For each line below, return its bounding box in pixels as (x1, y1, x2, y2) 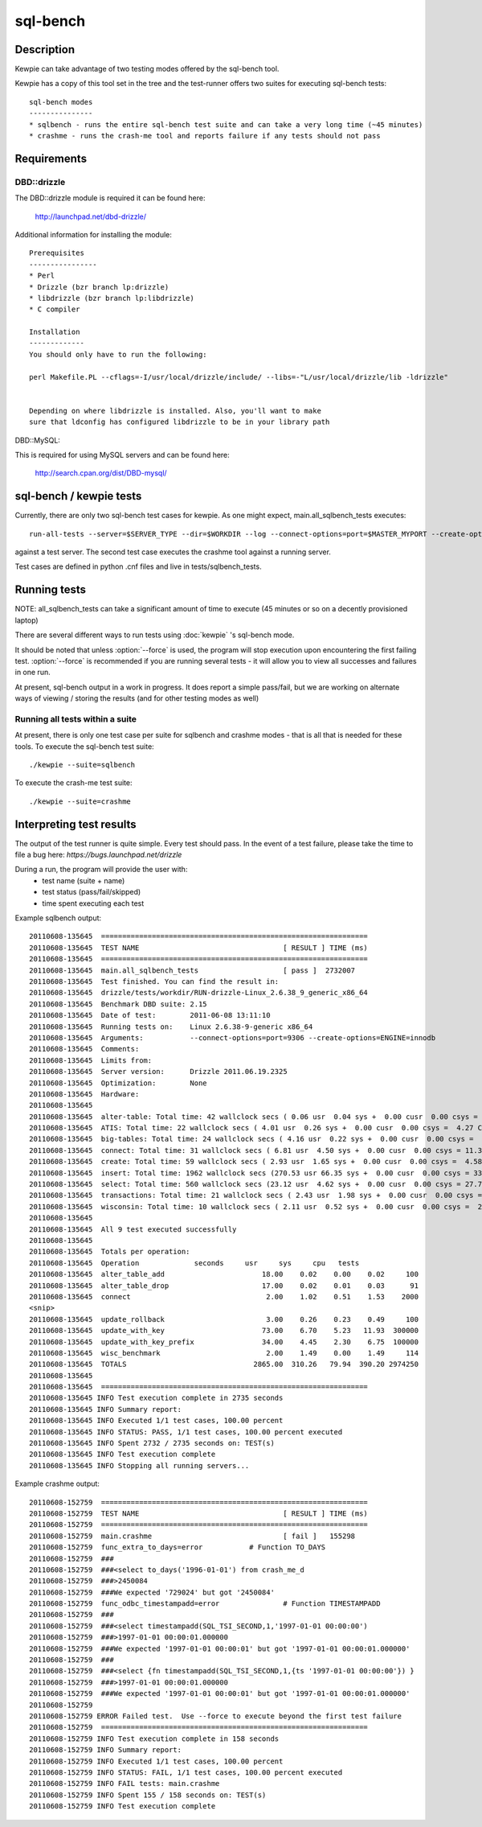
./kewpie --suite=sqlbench (29, 760, 136, 770)
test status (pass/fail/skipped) (42, 887, 141, 897)
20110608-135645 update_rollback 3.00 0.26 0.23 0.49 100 (29, 1315, 419, 1323)
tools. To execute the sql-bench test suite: (14, 741, 154, 751)
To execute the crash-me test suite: (14, 778, 133, 788)
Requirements (14, 151, 88, 165)
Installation (29, 327, 80, 337)
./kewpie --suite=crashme (29, 796, 132, 806)
